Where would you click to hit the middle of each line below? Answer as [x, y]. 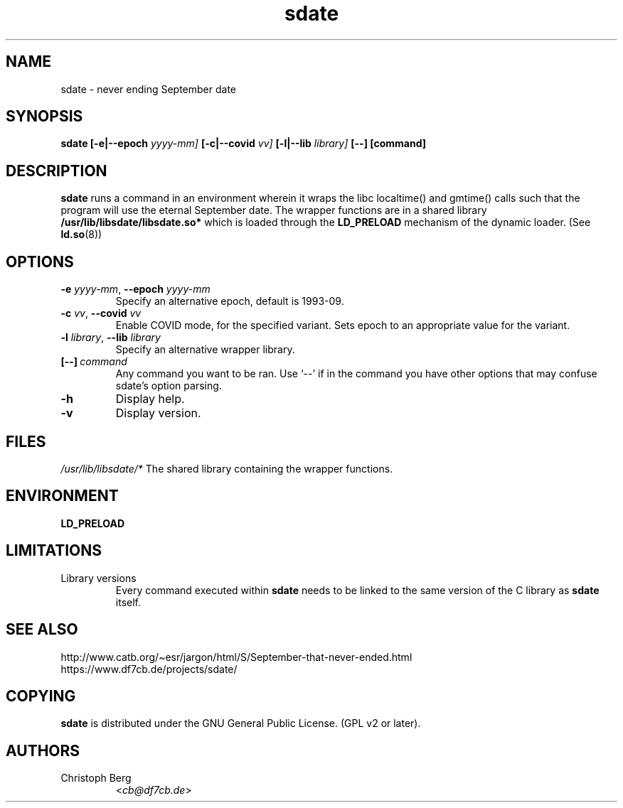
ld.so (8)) [81, 235]
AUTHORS [43, 750]
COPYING [41, 696]
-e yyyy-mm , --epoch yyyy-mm [135, 289]
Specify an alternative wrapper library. [205, 350]
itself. [128, 602]
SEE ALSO [42, 630]
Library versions [98, 578]
